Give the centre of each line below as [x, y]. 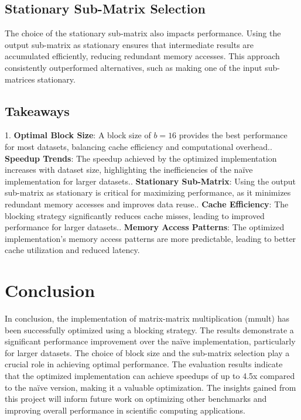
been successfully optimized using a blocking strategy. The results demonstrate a [149, 329]
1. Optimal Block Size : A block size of [78, 135]
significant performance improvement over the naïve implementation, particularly [150, 341]
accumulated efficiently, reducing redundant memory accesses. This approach [142, 56]
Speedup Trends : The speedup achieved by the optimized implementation [141, 158]
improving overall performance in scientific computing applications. [125, 410]
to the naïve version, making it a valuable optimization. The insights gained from [150, 387]
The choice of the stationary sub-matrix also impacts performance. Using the [143, 33]
